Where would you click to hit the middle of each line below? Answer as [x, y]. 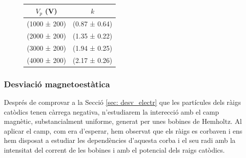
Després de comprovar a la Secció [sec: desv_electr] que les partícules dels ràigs [123, 102]
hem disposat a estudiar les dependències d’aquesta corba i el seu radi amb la [120, 140]
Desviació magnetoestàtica [57, 84]
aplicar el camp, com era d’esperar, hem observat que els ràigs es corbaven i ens [123, 130]
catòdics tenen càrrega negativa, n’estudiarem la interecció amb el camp [112, 111]
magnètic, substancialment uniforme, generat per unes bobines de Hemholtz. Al [123, 121]
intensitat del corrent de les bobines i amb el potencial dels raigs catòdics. [114, 150]
